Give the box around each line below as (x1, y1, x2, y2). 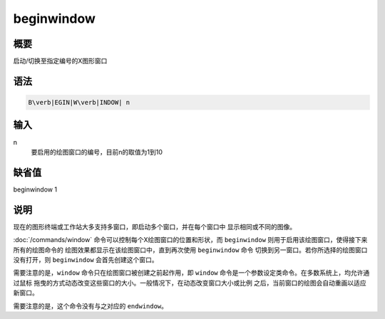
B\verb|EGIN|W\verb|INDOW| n (28, 98, 130, 107)
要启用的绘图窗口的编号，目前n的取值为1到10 (31, 147, 163, 156)
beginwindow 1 (13, 185, 57, 194)
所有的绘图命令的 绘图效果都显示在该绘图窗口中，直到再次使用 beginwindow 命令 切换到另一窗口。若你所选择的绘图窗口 (13, 246, 368, 254)
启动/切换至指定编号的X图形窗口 (13, 57, 108, 66)
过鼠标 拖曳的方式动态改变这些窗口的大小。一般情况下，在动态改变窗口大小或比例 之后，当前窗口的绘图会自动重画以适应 (13, 278, 366, 287)
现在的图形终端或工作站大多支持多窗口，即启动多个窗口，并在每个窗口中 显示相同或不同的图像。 (13, 222, 296, 231)
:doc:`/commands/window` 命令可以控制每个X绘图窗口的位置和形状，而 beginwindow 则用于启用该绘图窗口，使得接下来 (13, 236, 368, 244)
